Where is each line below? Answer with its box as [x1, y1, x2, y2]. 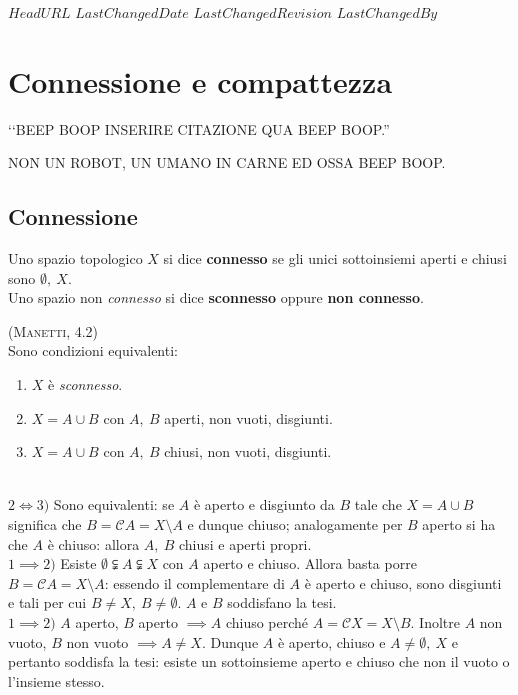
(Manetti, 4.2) [8, 320, 99, 341]
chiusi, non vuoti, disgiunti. [164, 441, 332, 462]
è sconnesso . [48, 374, 123, 395]
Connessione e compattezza [8, 60, 393, 101]
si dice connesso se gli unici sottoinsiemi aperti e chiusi [163, 248, 507, 269]
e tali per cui [8, 592, 87, 613]
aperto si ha [422, 514, 496, 535]
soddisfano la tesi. [227, 592, 337, 613]
